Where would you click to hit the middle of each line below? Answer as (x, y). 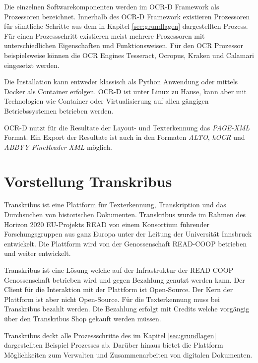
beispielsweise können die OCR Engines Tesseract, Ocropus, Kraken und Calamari (129, 55)
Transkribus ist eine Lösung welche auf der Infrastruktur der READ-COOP (119, 270)
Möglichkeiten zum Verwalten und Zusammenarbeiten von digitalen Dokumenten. (128, 354)
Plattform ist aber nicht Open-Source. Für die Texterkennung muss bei (112, 299)
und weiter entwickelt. (37, 253)
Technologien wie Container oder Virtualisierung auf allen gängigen (106, 101)
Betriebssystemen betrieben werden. (59, 110)
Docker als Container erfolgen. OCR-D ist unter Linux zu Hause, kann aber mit (125, 91)
